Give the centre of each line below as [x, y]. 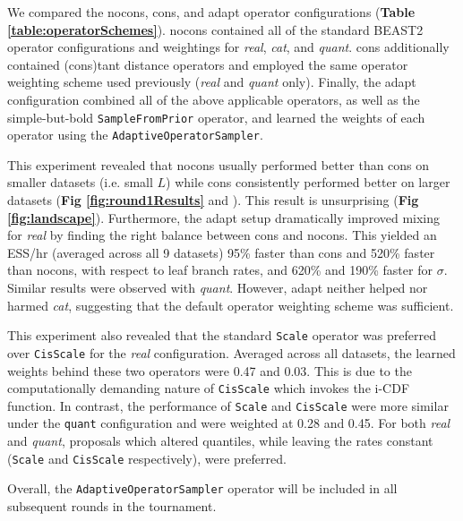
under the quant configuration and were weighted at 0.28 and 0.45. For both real [229, 423]
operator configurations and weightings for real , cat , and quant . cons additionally [228, 47]
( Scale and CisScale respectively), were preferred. [147, 458]
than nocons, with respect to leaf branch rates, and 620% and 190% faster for [220, 270]
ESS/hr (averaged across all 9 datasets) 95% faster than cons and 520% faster [221, 252]
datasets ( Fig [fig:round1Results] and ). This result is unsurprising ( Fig [213, 200]
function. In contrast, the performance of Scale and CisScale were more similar [228, 405]
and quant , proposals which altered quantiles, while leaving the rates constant [220, 441]
